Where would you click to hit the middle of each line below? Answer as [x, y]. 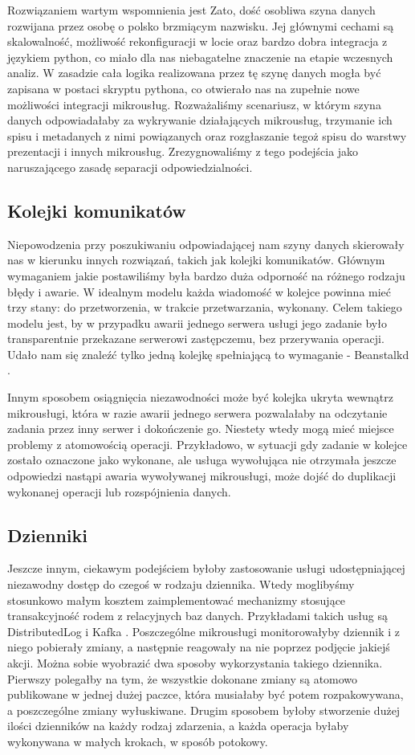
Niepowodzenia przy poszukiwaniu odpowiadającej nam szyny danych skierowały [206, 244]
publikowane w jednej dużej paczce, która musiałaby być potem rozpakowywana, [205, 694]
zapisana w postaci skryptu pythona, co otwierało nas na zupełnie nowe [183, 88]
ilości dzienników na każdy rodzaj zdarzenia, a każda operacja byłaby [178, 726]
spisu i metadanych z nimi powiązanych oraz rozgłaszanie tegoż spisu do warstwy [207, 135]
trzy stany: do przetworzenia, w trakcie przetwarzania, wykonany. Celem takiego [205, 307]
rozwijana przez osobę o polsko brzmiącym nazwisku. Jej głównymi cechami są [201, 25]
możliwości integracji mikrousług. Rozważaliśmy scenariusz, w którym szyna [194, 104]
